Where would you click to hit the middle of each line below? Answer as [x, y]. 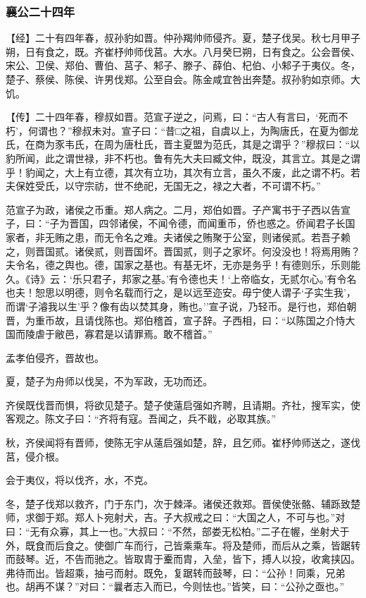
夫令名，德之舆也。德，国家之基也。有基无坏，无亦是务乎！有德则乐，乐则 [178, 265]
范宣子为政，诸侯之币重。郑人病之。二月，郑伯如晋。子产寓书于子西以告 [173, 209]
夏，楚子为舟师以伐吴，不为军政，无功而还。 [109, 381]
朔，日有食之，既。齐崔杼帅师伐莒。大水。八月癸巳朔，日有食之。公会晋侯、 [183, 51]
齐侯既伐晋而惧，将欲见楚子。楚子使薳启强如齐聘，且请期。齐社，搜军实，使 [183, 404]
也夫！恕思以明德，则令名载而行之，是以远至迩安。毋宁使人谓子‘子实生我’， [181, 292]
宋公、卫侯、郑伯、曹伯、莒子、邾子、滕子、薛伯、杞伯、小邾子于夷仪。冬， [183, 65]
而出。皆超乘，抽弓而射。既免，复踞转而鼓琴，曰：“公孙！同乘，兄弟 [185, 572]
